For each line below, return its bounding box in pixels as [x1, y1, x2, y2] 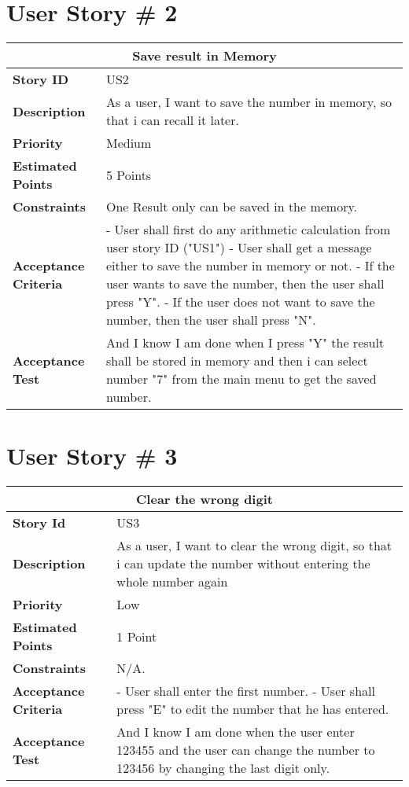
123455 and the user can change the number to [116, 741, 375, 759]
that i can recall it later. [105, 111, 239, 130]
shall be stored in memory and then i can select [105, 351, 368, 370]
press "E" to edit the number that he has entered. [116, 700, 389, 719]
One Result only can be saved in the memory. [105, 197, 358, 216]
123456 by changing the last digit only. [116, 759, 330, 778]
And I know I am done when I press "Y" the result [105, 333, 385, 352]
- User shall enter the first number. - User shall [116, 682, 375, 701]
